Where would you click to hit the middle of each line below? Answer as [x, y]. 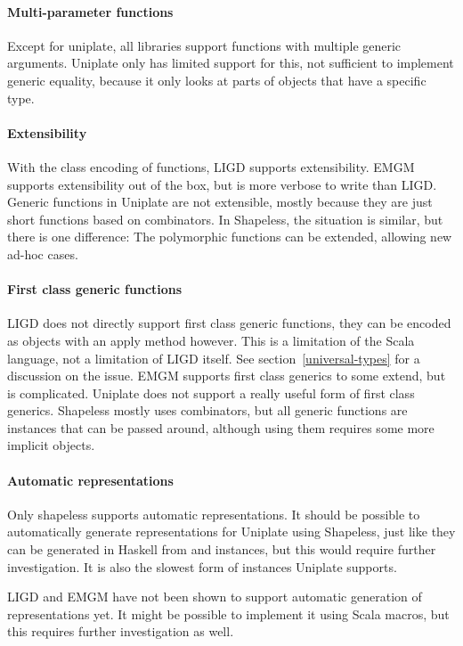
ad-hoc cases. [43, 253]
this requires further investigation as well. [121, 631]
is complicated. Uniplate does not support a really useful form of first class [211, 393]
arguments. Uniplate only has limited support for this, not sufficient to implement [231, 63]
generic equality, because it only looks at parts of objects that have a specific [217, 80]
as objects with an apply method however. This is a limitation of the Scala [211, 340]
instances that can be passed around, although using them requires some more [221, 427]
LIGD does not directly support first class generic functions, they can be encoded [229, 323]
